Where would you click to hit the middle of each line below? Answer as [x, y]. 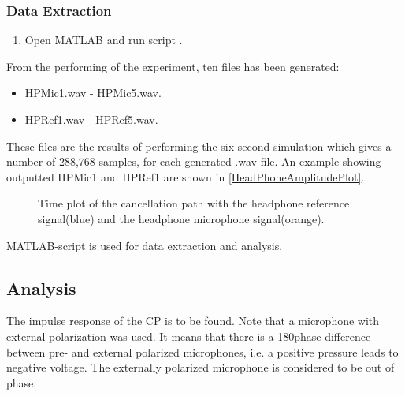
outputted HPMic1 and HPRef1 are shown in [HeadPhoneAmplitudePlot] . [186, 176]
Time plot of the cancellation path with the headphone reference [194, 203]
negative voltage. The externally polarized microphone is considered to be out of [201, 367]
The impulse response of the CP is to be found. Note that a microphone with [193, 321]
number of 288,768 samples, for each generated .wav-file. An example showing [194, 161]
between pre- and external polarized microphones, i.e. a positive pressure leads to [202, 351]
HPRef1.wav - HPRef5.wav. [91, 119]
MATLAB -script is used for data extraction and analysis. [145, 245]
